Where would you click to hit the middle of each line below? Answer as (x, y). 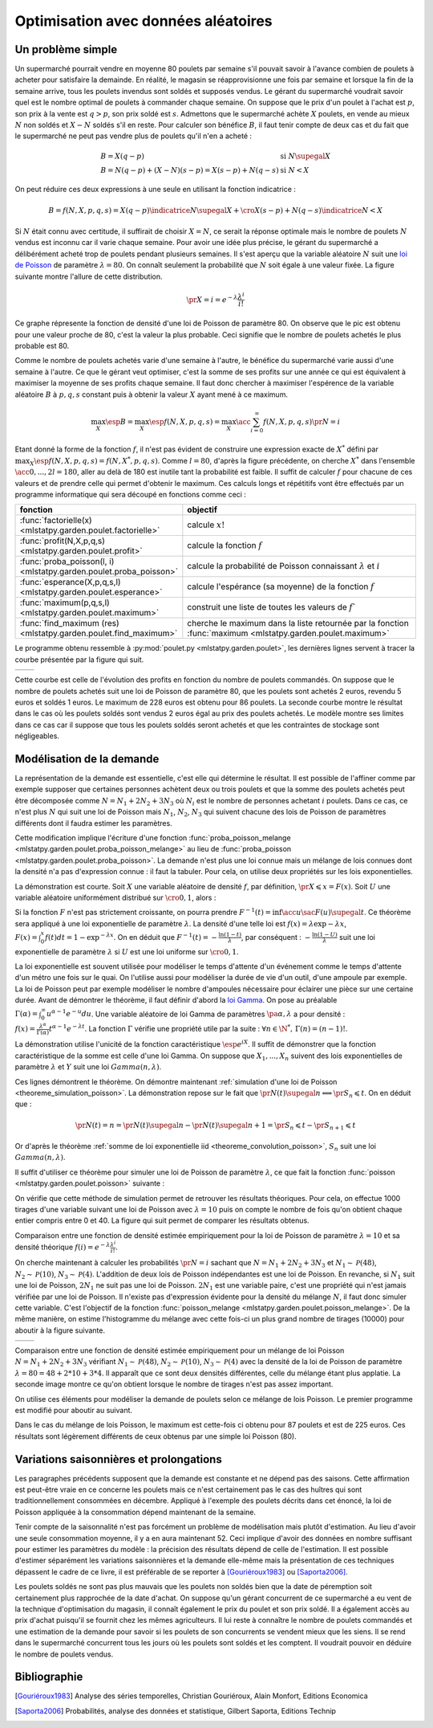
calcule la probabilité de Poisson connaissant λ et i (283, 566)
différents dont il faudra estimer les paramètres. (93, 823)
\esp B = (119, 421)
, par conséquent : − (276, 937)
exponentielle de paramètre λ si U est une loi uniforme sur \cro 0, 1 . (127, 951)
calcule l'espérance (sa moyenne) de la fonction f (281, 586)
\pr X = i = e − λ (212, 299)
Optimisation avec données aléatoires (144, 21)
